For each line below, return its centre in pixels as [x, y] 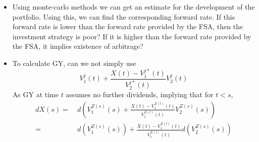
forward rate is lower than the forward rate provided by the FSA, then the [128, 26]
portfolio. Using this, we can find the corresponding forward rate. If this [124, 16]
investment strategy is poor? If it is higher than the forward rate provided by [132, 36]
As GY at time [35, 94]
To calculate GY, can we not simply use [74, 63]
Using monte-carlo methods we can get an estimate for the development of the [134, 7]
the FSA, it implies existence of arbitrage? [78, 46]
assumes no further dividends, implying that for [140, 94]
